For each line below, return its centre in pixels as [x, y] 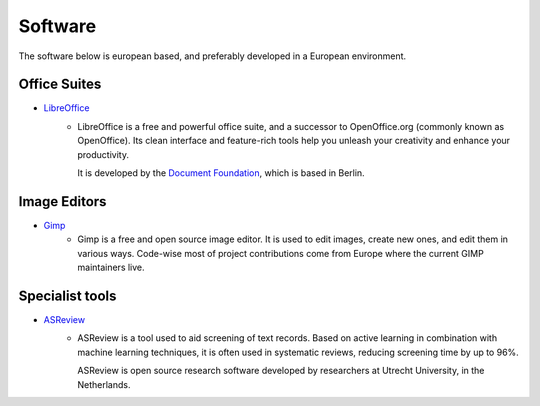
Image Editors [62, 201]
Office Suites [60, 84]
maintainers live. [111, 267]
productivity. [103, 154]
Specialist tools [67, 295]
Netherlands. [104, 384]
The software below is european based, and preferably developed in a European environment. [212, 56]
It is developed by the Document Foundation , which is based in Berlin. [221, 173]
